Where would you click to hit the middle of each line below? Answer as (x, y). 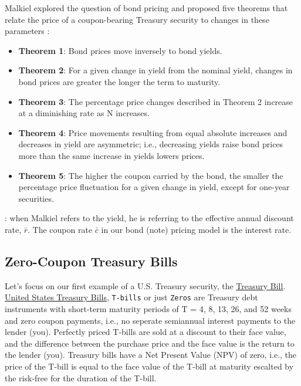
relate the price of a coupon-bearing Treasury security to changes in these (137, 19)
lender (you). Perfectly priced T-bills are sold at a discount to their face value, (146, 332)
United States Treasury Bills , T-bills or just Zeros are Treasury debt (131, 297)
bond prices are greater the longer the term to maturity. (119, 81)
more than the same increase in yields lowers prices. (111, 155)
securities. (36, 198)
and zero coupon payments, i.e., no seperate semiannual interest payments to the (150, 320)
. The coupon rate (60, 229)
